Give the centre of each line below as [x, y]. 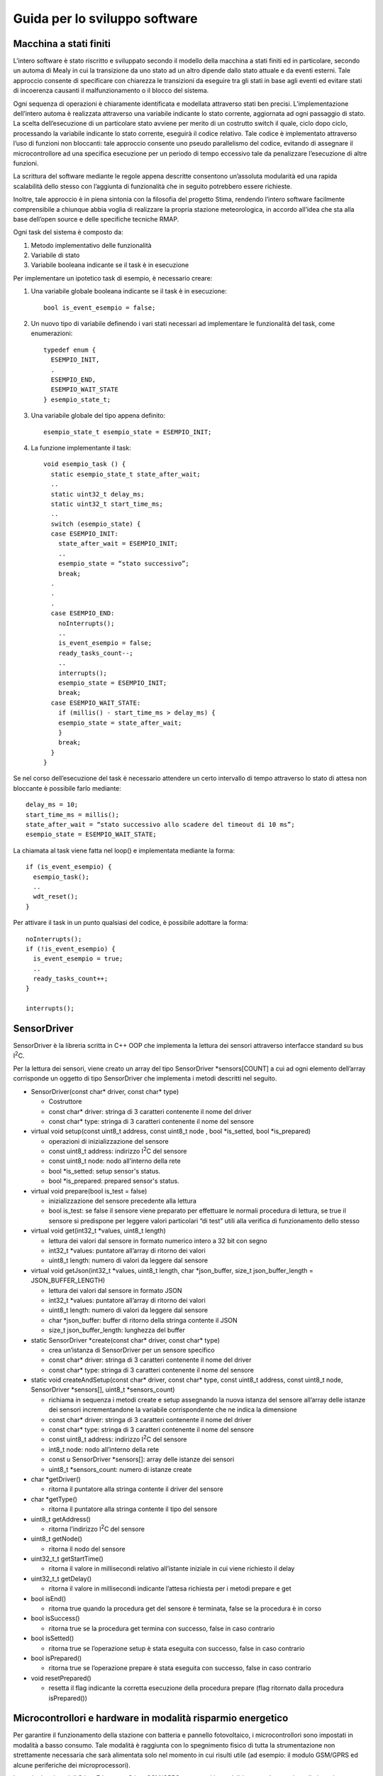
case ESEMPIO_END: [83, 613]
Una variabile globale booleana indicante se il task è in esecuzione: [129, 291]
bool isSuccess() [55, 1618]
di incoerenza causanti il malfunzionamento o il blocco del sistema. [111, 91]
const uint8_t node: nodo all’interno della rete [115, 1161]
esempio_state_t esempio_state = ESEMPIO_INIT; [128, 432]
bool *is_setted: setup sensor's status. [105, 1171]
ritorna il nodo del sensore [87, 1549]
